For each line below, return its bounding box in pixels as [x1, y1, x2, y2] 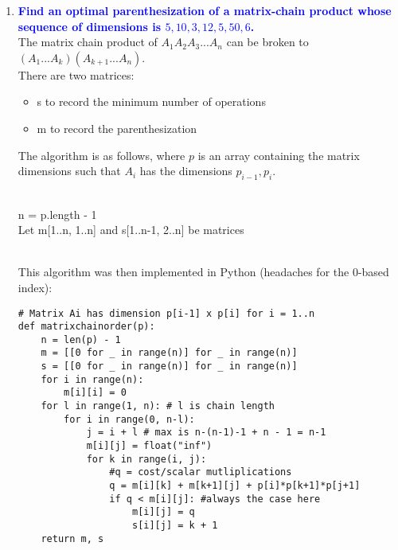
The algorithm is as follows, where [18, 146, 185, 163]
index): [18, 279, 53, 295]
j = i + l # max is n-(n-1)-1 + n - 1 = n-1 [86, 427, 326, 439]
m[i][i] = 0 [64, 387, 127, 399]
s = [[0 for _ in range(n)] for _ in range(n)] [41, 361, 298, 373]
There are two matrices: [18, 66, 135, 83]
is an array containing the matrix [197, 146, 360, 163]
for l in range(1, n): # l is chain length [41, 400, 275, 412]
